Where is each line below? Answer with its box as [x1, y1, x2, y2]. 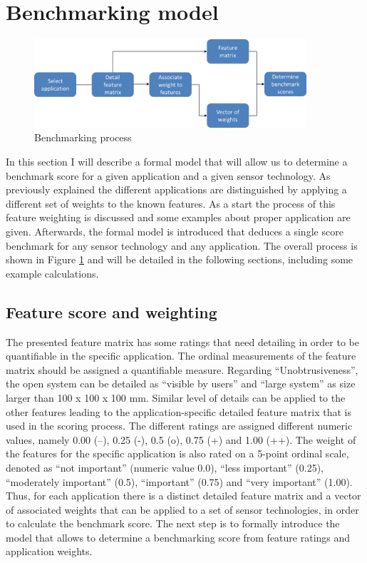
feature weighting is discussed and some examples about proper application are [6, 210, 351, 225]
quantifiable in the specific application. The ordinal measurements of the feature [6, 348, 356, 363]
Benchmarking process [34, 130, 132, 145]
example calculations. [6, 265, 99, 280]
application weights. [6, 544, 93, 559]
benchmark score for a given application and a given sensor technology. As [6, 168, 331, 183]
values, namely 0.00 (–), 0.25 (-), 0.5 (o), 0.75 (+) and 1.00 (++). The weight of [6, 432, 356, 447]
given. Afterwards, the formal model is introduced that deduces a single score [6, 224, 343, 238]
